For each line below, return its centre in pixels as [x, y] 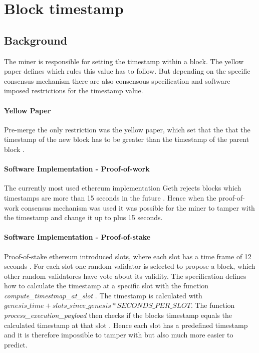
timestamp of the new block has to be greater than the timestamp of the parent [127, 139]
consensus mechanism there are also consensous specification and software [117, 80]
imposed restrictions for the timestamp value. [74, 91]
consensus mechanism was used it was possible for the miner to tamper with [138, 207]
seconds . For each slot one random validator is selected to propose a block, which [130, 266]
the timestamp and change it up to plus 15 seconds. [83, 217]
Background [36, 40]
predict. [16, 344]
